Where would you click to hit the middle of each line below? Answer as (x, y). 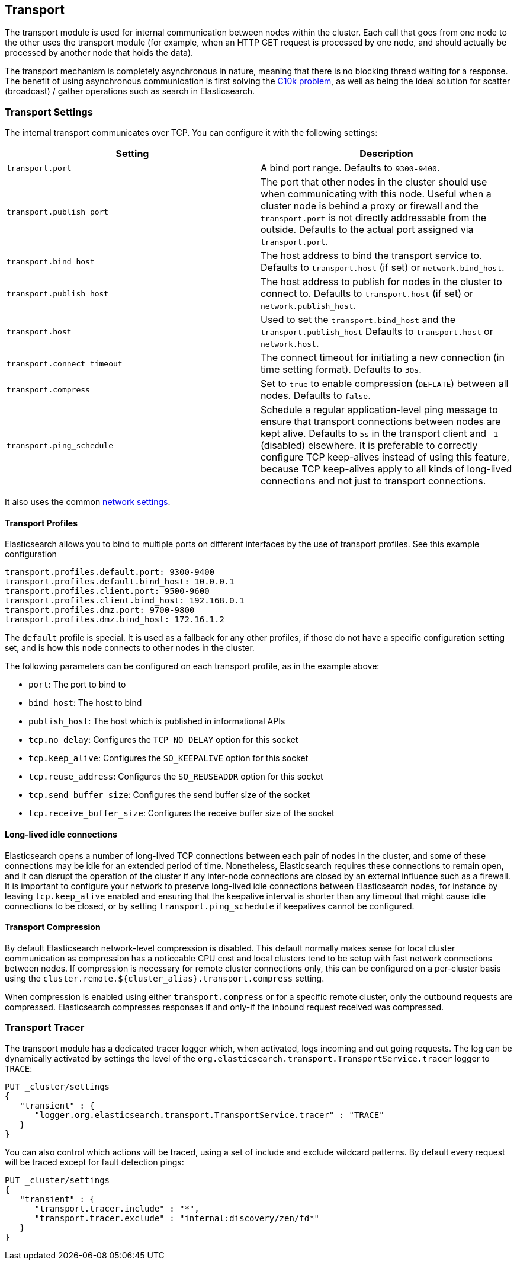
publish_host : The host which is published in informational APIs (157, 721)
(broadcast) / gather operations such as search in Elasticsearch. (130, 91)
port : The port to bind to (77, 685)
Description (386, 154)
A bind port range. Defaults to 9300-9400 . (350, 168)
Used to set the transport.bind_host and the (358, 320)
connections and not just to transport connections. (373, 481)
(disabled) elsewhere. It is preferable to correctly (369, 445)
